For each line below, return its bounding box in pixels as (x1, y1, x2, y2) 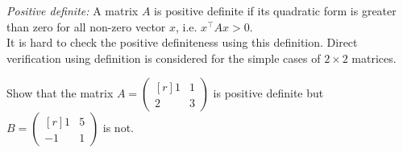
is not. (102, 119, 134, 136)
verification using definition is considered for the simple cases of (6, 49, 321, 66)
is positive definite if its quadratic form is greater (154, 2, 397, 19)
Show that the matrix (6, 85, 114, 101)
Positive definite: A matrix (6, 2, 139, 19)
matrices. (351, 49, 397, 66)
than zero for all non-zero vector (6, 18, 166, 35)
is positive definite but (213, 85, 324, 101)
